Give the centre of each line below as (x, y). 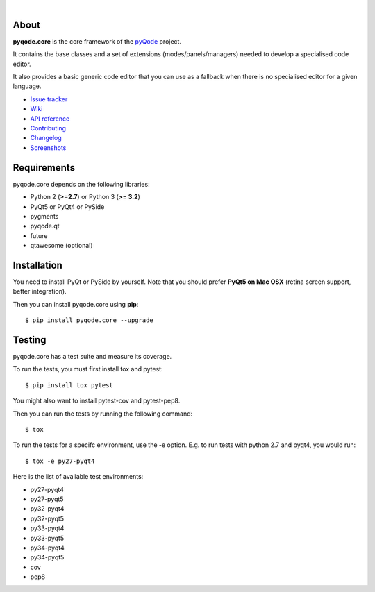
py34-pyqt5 (47, 557)
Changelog (46, 138)
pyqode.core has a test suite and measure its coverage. (92, 357)
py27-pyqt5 (47, 499)
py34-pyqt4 (48, 548)
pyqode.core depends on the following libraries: (81, 184)
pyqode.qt (45, 226)
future (39, 235)
